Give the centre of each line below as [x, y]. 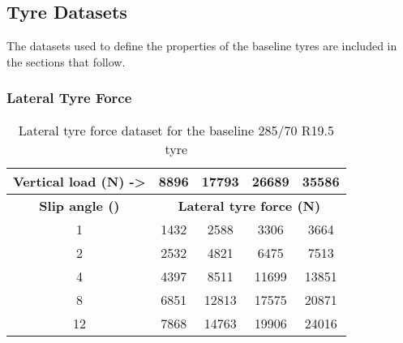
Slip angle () [79, 205]
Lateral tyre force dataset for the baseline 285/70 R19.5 [176, 130]
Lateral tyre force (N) [249, 205]
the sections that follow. [66, 61]
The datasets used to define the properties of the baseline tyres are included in [202, 46]
